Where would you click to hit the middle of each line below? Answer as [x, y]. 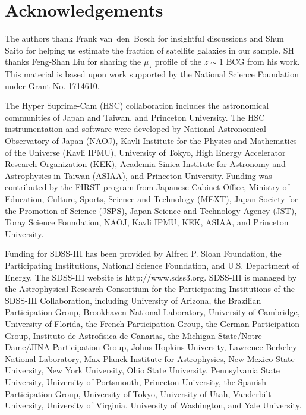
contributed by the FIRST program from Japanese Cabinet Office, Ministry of [147, 187]
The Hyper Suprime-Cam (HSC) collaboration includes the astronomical [137, 106]
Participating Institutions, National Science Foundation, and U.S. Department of [152, 265]
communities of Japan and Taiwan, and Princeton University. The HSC [135, 117]
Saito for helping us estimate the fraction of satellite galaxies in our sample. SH [150, 50]
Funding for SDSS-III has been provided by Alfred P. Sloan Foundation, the [143, 254]
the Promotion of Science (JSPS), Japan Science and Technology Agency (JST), [151, 210]
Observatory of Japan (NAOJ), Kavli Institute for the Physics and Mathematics [151, 141]
